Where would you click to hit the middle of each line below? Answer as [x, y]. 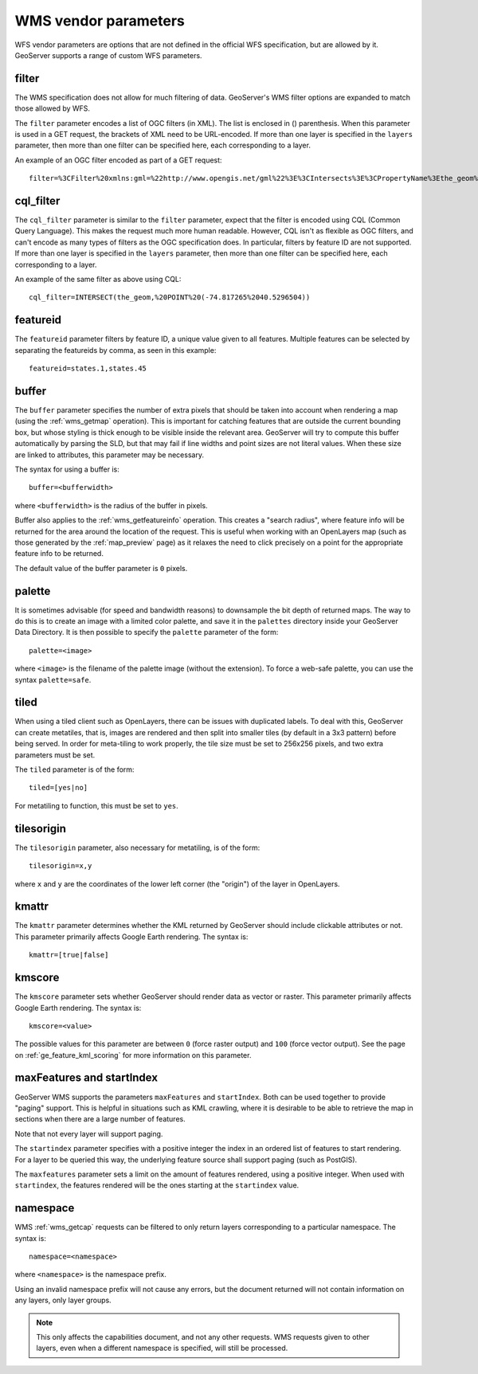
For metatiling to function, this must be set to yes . [96, 805]
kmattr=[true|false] [69, 955]
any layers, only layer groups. [63, 1300]
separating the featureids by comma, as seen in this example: [116, 350]
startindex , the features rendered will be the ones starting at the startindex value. [157, 1185]
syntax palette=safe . [53, 679]
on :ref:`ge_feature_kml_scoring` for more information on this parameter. [133, 1055]
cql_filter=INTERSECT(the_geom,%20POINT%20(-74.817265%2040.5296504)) [170, 298]
